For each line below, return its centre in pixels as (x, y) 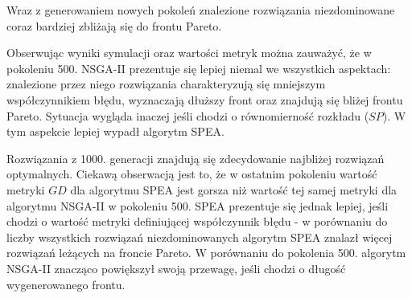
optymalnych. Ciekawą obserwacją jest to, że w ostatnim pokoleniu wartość (192, 174)
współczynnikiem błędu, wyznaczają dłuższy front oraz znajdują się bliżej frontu (205, 99)
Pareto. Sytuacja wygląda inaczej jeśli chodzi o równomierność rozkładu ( (188, 115)
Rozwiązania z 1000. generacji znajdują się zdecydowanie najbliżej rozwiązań (196, 158)
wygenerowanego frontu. (66, 284)
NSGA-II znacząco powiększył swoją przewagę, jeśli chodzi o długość (176, 268)
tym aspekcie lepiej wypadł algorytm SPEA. (115, 131)
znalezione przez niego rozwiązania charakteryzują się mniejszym (166, 84)
